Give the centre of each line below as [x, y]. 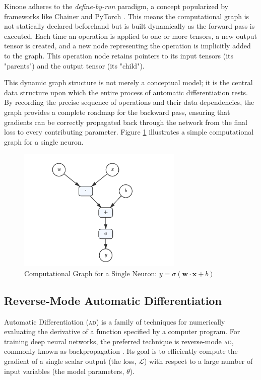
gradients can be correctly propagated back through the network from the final [126, 122]
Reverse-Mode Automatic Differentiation [113, 300]
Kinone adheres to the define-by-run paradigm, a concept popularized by [116, 6]
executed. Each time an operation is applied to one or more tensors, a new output [130, 36]
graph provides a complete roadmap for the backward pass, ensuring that [117, 112]
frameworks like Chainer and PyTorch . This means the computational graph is [127, 16]
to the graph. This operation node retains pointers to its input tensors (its [119, 55]
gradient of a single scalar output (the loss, [70, 361]
